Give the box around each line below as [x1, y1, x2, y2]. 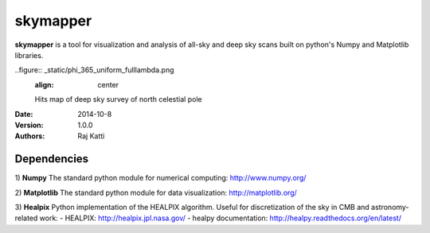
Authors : [14, 131, 45, 141]
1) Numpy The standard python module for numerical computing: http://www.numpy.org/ [14, 173, 307, 183]
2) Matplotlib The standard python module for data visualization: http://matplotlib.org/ [14, 188, 298, 197]
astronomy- [370, 202, 409, 212]
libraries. [14, 50, 44, 60]
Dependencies [14, 152, 89, 166]
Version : [14, 120, 44, 130]
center [97, 80, 119, 89]
